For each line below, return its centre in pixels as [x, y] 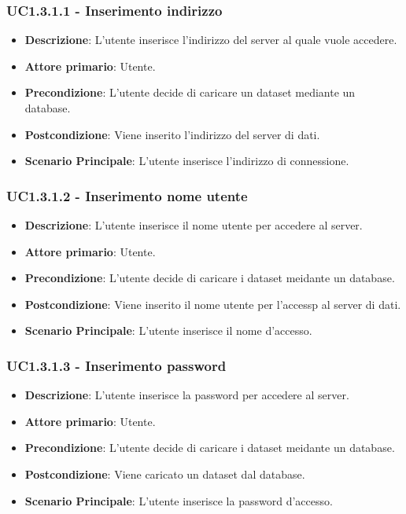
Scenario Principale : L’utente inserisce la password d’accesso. [179, 500]
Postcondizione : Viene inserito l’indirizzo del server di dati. [172, 134]
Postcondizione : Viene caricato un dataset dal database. [165, 474]
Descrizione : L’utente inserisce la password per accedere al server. [187, 395]
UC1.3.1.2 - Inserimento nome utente [127, 195]
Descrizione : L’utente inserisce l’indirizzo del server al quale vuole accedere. [211, 40]
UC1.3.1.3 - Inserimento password [116, 365]
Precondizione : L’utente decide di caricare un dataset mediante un [190, 92]
